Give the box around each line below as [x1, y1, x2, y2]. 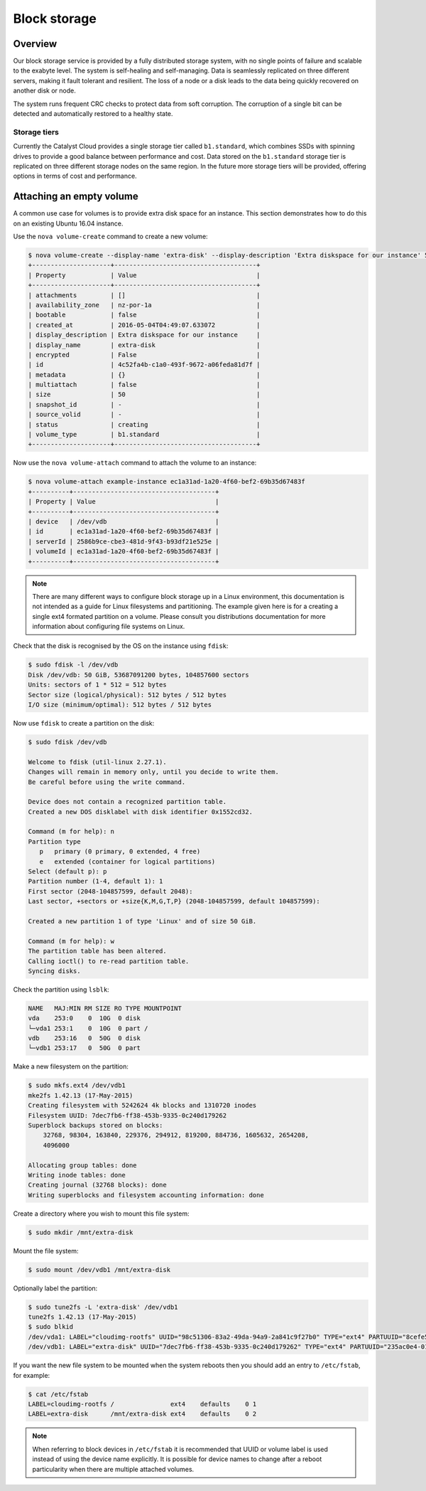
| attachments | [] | [28, 291, 261, 299]
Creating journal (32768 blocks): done [28, 1181, 167, 1189]
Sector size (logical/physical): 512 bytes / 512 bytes [28, 691, 227, 699]
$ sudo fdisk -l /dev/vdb [28, 661, 119, 669]
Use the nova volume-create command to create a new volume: [13, 232, 209, 241]
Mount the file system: [13, 1246, 79, 1255]
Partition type [28, 837, 81, 846]
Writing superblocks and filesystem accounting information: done [28, 1191, 264, 1199]
